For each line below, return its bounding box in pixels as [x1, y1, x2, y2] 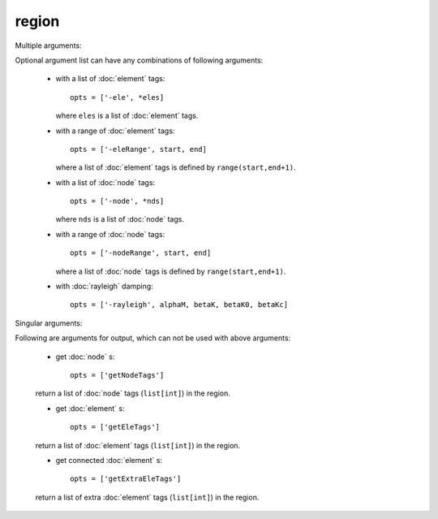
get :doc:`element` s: [55, 403, 125, 413]
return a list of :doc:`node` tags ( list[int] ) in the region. [35, 388, 231, 398]
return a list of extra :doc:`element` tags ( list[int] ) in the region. [35, 492, 260, 502]
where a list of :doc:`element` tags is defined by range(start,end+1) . [55, 162, 296, 172]
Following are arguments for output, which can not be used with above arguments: [15, 333, 291, 343]
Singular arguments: [15, 318, 83, 328]
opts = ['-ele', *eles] [70, 93, 165, 102]
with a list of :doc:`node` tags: [55, 177, 156, 187]
